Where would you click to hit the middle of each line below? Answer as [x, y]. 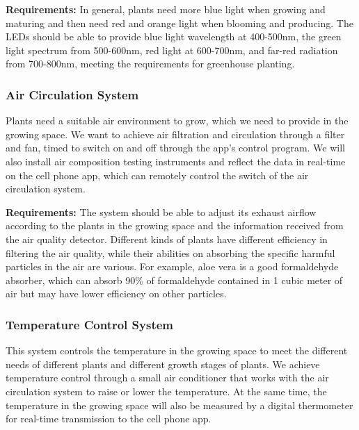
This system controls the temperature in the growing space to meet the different [177, 350]
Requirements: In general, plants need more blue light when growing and [166, 9]
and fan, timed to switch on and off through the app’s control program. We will [176, 148]
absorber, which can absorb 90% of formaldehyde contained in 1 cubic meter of [174, 280]
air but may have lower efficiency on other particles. [116, 293]
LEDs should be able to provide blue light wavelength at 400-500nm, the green [174, 36]
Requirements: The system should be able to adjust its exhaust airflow [161, 212]
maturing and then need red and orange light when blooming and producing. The [179, 23]
